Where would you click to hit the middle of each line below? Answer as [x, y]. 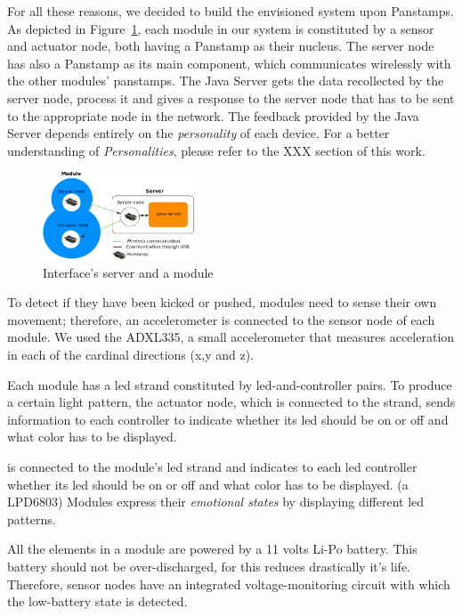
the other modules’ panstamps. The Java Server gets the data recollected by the [226, 81]
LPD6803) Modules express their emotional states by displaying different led [216, 502]
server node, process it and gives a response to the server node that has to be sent [231, 97]
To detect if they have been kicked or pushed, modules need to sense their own [222, 302]
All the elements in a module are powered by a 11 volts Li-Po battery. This [212, 549]
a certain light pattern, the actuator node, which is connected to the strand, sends [231, 402]
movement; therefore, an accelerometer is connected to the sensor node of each [221, 319]
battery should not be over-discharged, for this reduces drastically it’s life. [209, 566]
